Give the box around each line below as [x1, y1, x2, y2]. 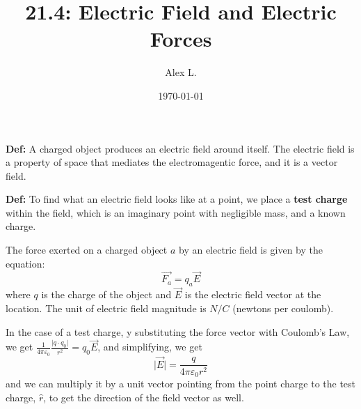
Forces [150, 24, 212, 53]
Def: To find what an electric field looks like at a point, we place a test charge [6, 192, 348, 206]
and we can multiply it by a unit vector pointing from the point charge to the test [6, 376, 356, 390]
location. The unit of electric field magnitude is [6, 301, 207, 316]
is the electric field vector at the [184, 287, 321, 302]
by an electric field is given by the [178, 242, 323, 257]
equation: [6, 256, 45, 270]
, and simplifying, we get [97, 339, 202, 354]
